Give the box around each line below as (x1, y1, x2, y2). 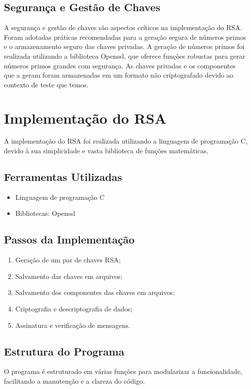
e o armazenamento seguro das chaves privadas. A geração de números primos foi (4, 41, 245, 51)
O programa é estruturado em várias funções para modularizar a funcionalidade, (4, 366, 242, 376)
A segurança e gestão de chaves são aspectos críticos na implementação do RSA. (4, 22, 242, 32)
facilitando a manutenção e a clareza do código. (4, 376, 145, 386)
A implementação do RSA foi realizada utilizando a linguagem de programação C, (4, 136, 248, 146)
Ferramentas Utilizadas (4, 169, 122, 184)
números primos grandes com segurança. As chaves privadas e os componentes (4, 60, 235, 70)
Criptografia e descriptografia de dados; (15, 304, 133, 314)
